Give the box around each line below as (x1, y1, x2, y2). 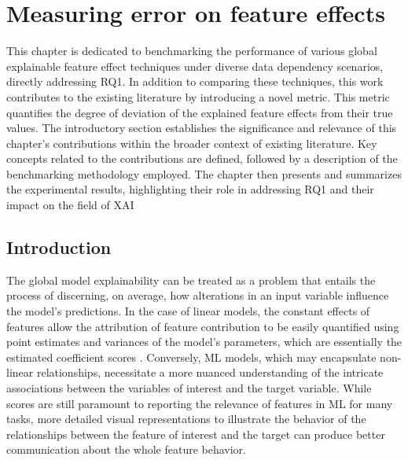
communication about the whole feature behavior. (6, 441, 246, 458)
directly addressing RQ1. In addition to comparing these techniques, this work (6, 73, 384, 90)
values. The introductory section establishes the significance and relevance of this (6, 120, 397, 136)
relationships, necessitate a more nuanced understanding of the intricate (36, 364, 384, 381)
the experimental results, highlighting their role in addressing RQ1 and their (6, 181, 374, 197)
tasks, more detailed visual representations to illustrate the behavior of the (6, 410, 366, 427)
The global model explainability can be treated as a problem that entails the (6, 271, 376, 288)
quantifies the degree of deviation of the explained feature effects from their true (6, 104, 393, 120)
